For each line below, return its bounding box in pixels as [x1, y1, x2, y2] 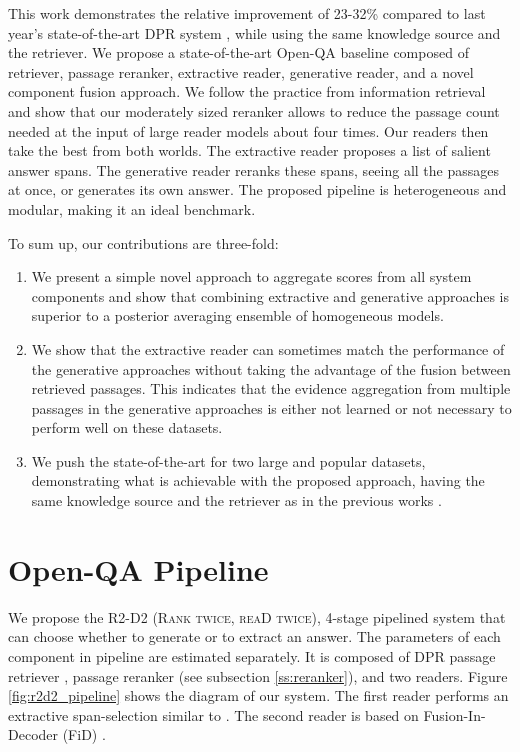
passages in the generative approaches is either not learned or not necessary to [31, 397, 512, 418]
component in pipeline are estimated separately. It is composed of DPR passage [8, 645, 496, 666]
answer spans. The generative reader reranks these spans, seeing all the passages [8, 159, 500, 180]
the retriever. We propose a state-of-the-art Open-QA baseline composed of [8, 42, 469, 63]
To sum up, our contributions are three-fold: [8, 232, 279, 253]
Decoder [8, 724, 59, 745]
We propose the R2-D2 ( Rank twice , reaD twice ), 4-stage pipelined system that [8, 606, 506, 627]
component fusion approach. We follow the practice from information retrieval [8, 81, 486, 102]
